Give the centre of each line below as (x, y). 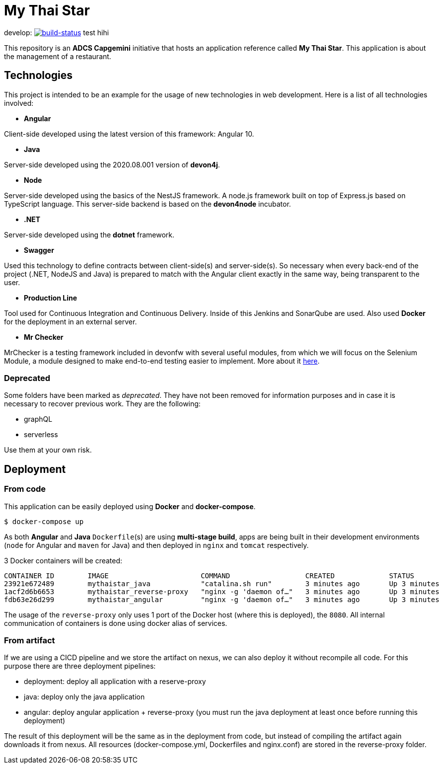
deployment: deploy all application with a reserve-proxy (115, 682)
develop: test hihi (57, 32)
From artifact (30, 640)
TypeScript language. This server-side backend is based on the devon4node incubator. (148, 204)
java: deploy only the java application (84, 697)
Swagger (39, 250)
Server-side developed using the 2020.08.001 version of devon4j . (112, 164)
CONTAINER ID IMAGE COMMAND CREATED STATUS (209, 576)
